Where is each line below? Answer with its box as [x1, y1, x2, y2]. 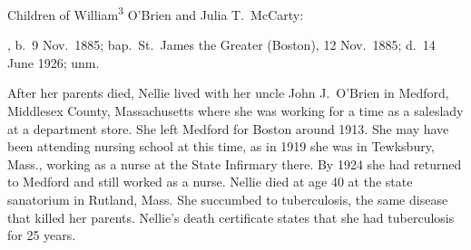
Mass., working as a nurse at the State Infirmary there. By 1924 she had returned [7, 154, 462, 173]
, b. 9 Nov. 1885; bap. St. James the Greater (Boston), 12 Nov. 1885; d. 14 [7, 35, 436, 54]
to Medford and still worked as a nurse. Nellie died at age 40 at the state [7, 172, 413, 191]
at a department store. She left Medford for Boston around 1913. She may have [7, 119, 449, 138]
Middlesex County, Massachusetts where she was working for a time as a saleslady [7, 101, 464, 120]
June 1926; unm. [7, 53, 100, 72]
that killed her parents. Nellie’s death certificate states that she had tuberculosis [7, 207, 455, 226]
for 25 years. [7, 226, 76, 245]
